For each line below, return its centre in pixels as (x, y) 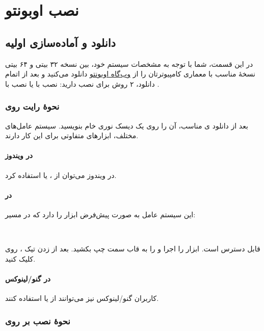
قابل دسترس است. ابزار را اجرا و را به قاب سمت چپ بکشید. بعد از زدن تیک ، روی (133, 249)
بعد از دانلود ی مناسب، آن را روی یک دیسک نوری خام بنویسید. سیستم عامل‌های (127, 125)
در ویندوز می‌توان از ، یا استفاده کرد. (61, 175)
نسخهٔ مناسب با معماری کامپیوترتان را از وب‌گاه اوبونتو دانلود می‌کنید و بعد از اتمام (130, 74)
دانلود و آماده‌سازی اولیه (60, 42)
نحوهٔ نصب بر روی (38, 321)
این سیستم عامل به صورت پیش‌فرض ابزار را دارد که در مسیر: (100, 214)
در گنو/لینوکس (28, 278)
